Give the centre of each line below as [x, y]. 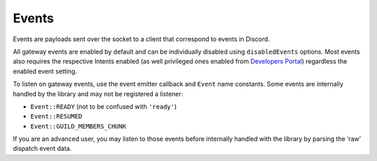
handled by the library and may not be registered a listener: [98, 93]
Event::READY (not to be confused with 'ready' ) [104, 106]
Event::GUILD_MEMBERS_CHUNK [79, 126]
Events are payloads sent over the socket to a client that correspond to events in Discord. [141, 39]
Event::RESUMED [57, 116]
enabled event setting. [45, 71]
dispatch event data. [42, 148]
